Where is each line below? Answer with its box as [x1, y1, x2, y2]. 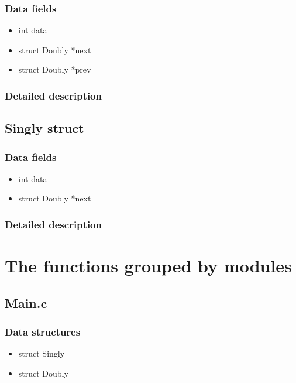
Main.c [5, 293, 47, 312]
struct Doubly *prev [18, 63, 91, 76]
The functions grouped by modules [5, 254, 292, 278]
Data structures [5, 324, 81, 338]
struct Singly [18, 347, 65, 360]
